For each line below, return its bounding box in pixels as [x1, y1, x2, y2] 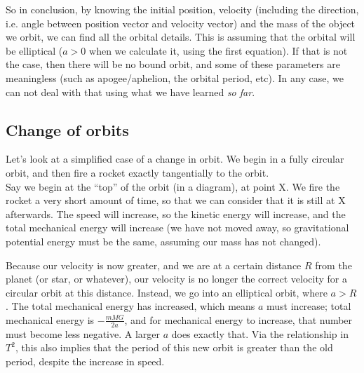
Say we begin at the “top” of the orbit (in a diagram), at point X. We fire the [6, 179, 340, 194]
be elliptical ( [6, 43, 63, 57]
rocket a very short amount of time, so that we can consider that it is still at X [6, 193, 346, 208]
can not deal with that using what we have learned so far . [6, 84, 255, 99]
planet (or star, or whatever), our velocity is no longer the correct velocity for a [6, 271, 347, 286]
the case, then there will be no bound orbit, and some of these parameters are [6, 57, 340, 72]
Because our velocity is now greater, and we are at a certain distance [6, 257, 302, 272]
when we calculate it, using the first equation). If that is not [89, 43, 348, 57]
